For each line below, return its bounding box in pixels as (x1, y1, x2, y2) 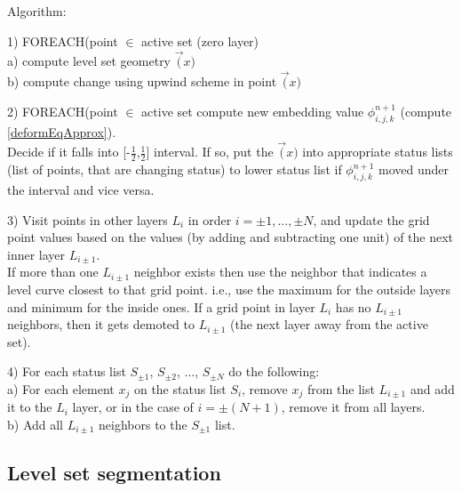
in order (187, 210, 232, 229)
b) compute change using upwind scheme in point (7, 72, 277, 91)
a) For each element (7, 379, 115, 398)
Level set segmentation (7, 459, 221, 487)
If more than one (7, 262, 99, 281)
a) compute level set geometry (7, 52, 171, 70)
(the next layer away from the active (229, 315, 428, 334)
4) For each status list (7, 362, 126, 381)
